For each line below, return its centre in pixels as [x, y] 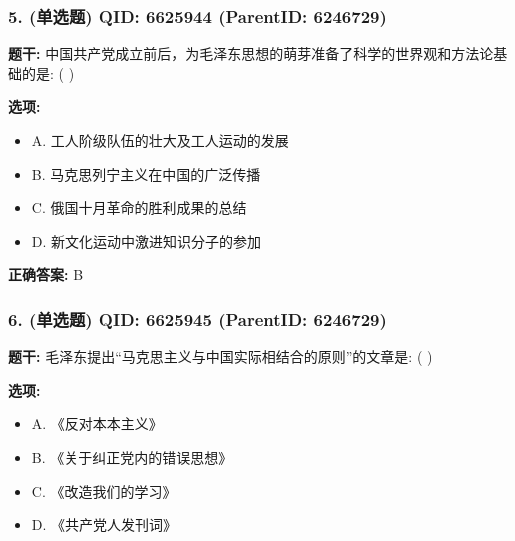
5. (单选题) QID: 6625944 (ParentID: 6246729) [197, 15]
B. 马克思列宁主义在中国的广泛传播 [146, 173]
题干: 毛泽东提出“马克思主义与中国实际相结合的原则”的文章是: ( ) [220, 356]
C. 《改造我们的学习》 [104, 490]
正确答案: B [46, 274]
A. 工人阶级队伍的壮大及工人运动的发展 [160, 140]
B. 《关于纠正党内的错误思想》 [132, 456]
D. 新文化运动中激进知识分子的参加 [146, 240]
